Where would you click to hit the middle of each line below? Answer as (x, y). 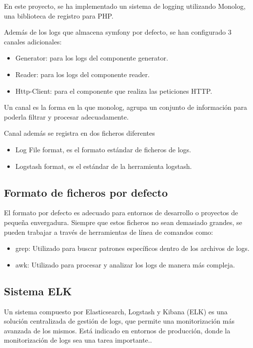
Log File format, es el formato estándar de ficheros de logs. (103, 149)
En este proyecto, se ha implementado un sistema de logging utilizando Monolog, (125, 6)
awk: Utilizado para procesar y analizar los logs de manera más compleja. (125, 264)
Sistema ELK (38, 291)
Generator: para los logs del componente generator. (92, 58)
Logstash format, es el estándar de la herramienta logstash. (104, 166)
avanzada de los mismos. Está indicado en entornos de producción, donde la (117, 330)
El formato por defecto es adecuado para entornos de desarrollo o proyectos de (121, 213)
